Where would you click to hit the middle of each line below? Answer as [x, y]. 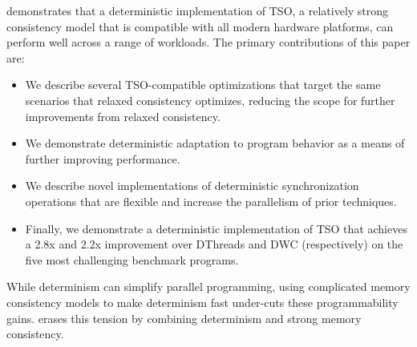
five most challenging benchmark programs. [132, 259]
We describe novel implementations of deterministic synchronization [192, 186]
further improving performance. [103, 158]
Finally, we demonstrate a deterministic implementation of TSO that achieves [216, 228]
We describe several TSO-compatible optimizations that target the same [203, 85]
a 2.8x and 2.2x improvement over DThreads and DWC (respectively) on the [214, 244]
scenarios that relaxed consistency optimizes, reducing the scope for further [210, 100]
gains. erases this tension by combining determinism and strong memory [184, 318]
